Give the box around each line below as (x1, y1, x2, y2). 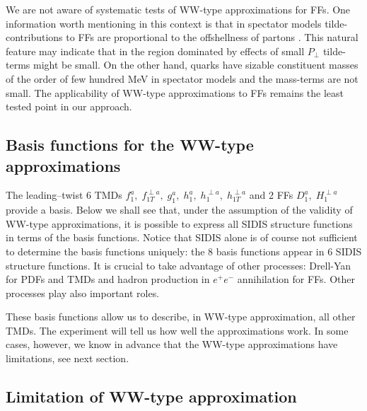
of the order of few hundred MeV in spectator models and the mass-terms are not (6, 71, 359, 86)
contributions (6, 30, 63, 45)
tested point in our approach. (6, 99, 132, 114)
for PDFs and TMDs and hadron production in (6, 272, 210, 286)
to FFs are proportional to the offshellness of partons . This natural (66, 30, 359, 45)
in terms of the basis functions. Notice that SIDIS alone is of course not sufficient (6, 230, 358, 245)
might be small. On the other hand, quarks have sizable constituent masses (33, 57, 359, 72)
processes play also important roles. (6, 285, 160, 300)
